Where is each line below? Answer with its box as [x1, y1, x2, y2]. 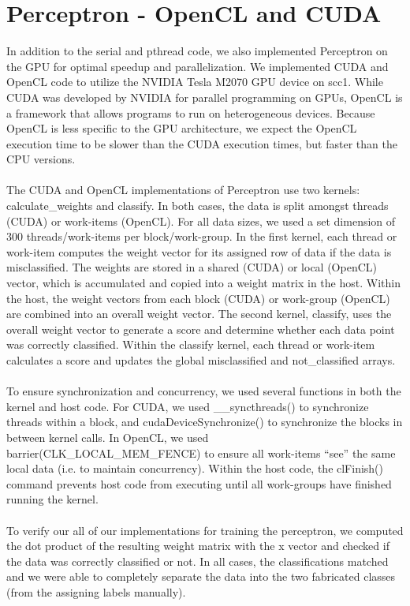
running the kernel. [6, 491, 99, 507]
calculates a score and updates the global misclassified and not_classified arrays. [6, 352, 396, 368]
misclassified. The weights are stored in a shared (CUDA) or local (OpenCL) [6, 259, 377, 275]
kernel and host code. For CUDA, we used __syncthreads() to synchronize [6, 398, 369, 414]
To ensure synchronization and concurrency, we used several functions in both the [6, 383, 401, 399]
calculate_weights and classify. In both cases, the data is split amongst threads [6, 197, 389, 214]
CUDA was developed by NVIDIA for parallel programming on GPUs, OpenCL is [6, 88, 403, 105]
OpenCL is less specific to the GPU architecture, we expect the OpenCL [6, 120, 357, 137]
